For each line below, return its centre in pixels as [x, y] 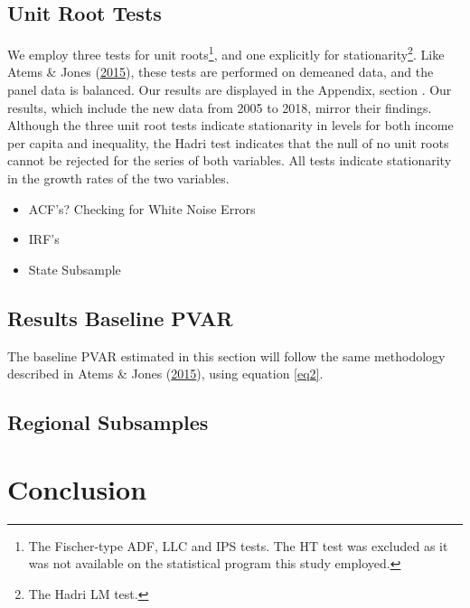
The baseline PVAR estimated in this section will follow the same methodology [226, 355]
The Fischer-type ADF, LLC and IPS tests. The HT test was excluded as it [238, 545]
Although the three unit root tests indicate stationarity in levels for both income [230, 125]
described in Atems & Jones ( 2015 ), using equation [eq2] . [165, 374]
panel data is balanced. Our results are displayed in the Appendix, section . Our [230, 90]
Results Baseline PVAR [120, 318]
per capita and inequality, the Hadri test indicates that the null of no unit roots [228, 142]
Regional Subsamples [108, 422]
